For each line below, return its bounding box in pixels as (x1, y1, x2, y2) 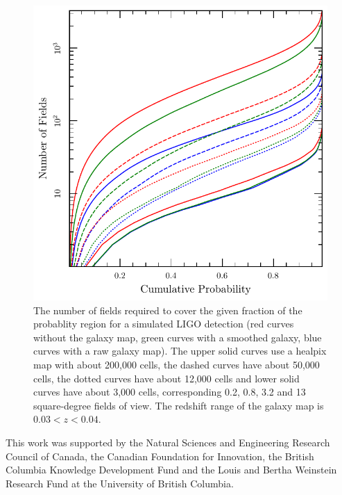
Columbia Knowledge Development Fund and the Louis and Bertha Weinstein (6, 462, 337, 477)
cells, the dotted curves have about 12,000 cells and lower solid (33, 371, 300, 385)
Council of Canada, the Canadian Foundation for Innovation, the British (6, 448, 314, 463)
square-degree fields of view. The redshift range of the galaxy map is (33, 398, 324, 412)
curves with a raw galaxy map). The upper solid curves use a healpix (33, 343, 327, 358)
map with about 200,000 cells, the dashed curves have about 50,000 (33, 357, 320, 371)
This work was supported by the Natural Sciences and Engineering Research (6, 435, 330, 449)
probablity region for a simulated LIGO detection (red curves (33, 316, 294, 331)
